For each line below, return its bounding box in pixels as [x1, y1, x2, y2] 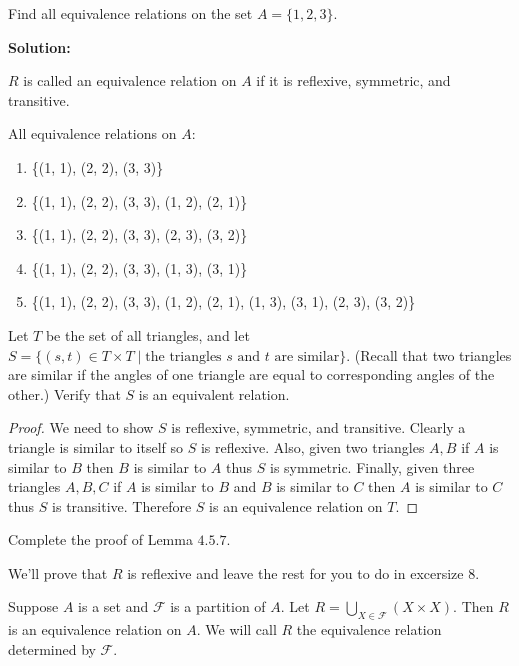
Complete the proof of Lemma [8, 529, 193, 550]
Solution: [8, 36, 71, 57]
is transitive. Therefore [52, 495, 192, 516]
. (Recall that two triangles [346, 344, 512, 365]
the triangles [145, 349, 222, 364]
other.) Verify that [8, 383, 121, 404]
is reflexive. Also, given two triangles [200, 436, 425, 457]
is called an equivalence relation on [23, 70, 237, 91]
